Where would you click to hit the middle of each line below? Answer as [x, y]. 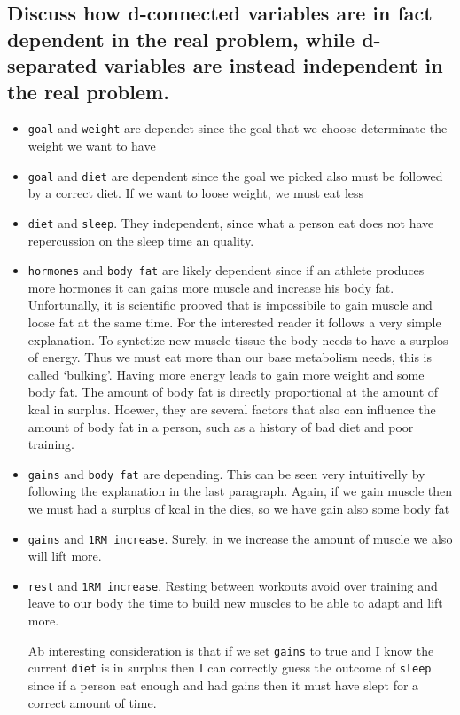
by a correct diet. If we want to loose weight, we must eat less [196, 193]
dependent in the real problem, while [181, 39]
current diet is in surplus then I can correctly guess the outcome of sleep [230, 668]
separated [52, 65]
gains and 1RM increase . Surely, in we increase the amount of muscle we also [240, 538]
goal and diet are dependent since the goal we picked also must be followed [235, 175]
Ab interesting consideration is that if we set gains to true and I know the [231, 650]
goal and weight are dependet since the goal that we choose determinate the [238, 128]
